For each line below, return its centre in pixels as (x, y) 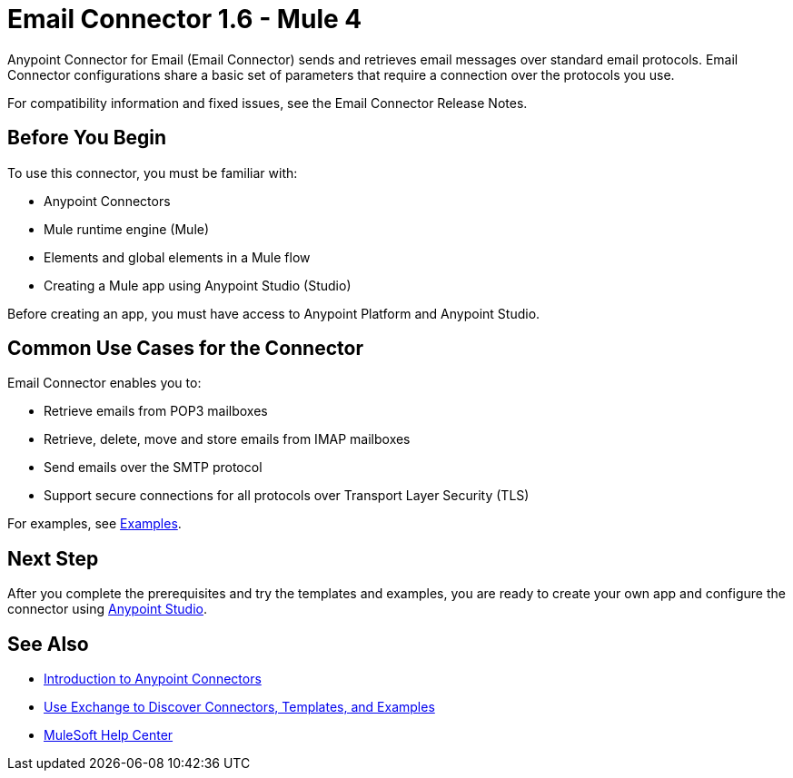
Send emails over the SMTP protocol (153, 468)
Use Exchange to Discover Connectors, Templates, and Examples (239, 707)
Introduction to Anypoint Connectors (153, 679)
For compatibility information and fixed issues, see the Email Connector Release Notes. (268, 103)
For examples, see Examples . (94, 524)
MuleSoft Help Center (109, 735)
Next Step (53, 558)
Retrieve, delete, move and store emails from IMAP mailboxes (227, 439)
